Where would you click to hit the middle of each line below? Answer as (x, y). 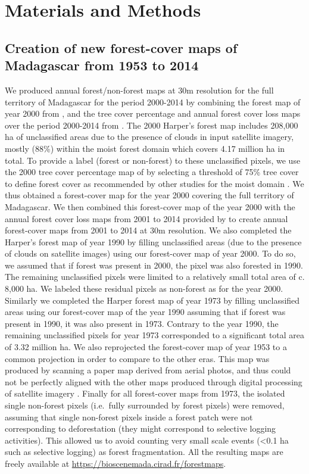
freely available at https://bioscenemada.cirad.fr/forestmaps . (116, 463)
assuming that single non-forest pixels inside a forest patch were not (129, 417)
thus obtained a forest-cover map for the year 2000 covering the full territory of (149, 195)
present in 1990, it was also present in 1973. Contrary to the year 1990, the (142, 323)
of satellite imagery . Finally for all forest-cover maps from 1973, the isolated (145, 393)
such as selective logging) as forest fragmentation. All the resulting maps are (144, 452)
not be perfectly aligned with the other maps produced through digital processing (154, 381)
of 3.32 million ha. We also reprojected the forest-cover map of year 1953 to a (146, 347)
